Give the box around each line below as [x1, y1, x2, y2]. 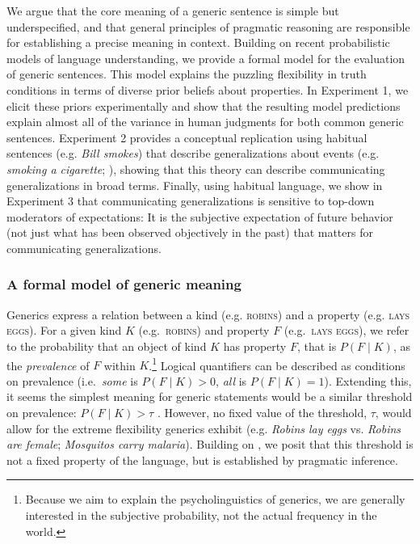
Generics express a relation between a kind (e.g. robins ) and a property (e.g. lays [6, 306, 410, 323]
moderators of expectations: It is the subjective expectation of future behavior [6, 208, 393, 225]
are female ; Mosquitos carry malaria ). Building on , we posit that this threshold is [6, 436, 414, 453]
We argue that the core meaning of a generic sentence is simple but [6, 2, 339, 19]
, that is [296, 337, 337, 354]
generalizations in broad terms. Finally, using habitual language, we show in [6, 176, 383, 193]
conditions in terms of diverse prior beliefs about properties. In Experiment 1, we [6, 81, 409, 98]
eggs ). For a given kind [6, 322, 122, 339]
